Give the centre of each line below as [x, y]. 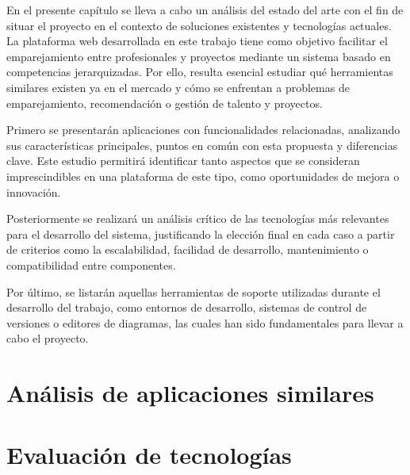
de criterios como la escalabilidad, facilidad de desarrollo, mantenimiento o [188, 249]
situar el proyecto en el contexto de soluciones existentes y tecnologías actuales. [199, 25]
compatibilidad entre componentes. [91, 264]
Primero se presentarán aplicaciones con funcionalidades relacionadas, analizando [203, 130]
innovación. [34, 192]
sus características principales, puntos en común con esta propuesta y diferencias [202, 145]
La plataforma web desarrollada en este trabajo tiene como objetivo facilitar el [197, 41]
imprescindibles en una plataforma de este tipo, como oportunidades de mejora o [203, 176]
